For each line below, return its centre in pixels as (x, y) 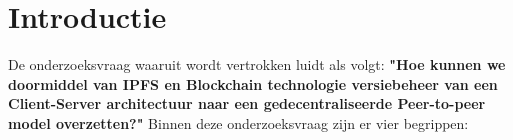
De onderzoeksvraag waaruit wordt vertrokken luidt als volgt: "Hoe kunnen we (257, 64)
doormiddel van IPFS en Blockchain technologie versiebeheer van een (253, 83)
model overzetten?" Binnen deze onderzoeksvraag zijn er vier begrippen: (238, 122)
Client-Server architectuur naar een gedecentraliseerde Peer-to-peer (247, 103)
